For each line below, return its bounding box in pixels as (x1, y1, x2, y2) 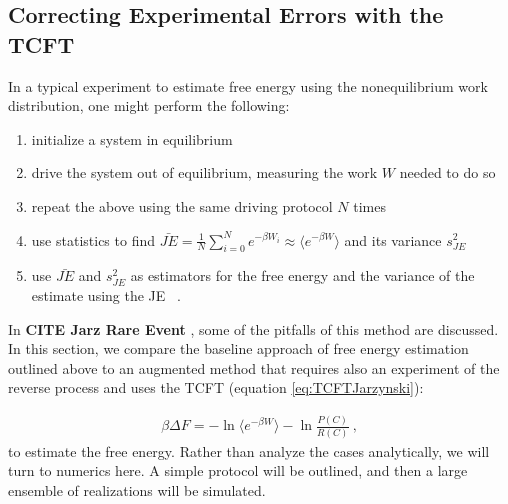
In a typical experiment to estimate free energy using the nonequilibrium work (8, 75, 488, 96)
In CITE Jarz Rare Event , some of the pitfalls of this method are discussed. (8, 318, 499, 339)
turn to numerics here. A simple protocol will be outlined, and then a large (8, 460, 468, 481)
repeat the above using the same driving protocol (31, 195, 333, 216)
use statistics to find (31, 229, 155, 250)
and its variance (344, 229, 442, 250)
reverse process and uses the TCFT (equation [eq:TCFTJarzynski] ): (8, 377, 424, 398)
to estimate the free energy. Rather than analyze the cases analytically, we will (8, 440, 490, 461)
